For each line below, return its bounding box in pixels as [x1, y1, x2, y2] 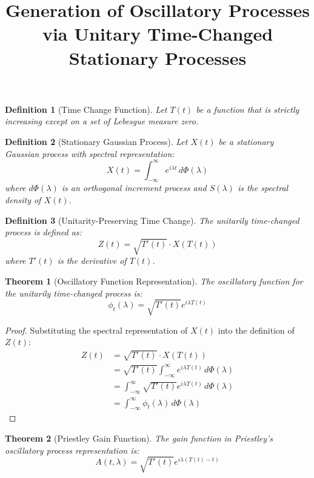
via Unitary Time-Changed [42, 21, 273, 46]
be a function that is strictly [196, 103, 299, 115]
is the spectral [237, 181, 289, 194]
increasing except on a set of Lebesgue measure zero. [5, 115, 199, 127]
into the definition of [218, 323, 295, 336]
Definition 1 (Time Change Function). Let [5, 103, 167, 115]
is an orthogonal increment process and [61, 181, 207, 194]
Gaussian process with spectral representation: [5, 147, 175, 160]
